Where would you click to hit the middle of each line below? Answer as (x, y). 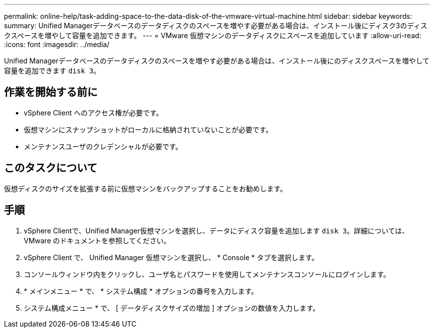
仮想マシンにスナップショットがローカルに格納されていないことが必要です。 (148, 129)
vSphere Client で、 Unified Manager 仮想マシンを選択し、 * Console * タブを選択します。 (171, 257)
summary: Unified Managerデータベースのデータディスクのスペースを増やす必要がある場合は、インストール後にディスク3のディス (216, 26)
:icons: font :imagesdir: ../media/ (57, 44)
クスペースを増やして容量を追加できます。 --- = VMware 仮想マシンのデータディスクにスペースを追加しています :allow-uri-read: (213, 35)
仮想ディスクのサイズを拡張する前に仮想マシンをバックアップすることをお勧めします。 (146, 188)
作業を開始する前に (51, 92)
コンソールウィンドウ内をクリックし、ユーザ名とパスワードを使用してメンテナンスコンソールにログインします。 (207, 274)
